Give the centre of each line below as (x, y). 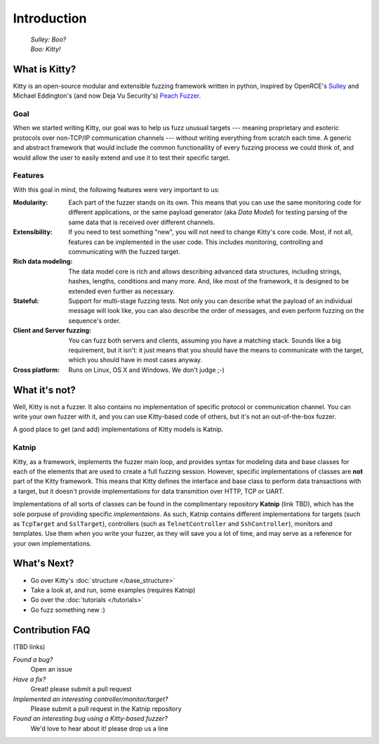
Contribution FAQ (52, 630)
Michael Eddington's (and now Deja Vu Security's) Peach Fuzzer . (107, 96)
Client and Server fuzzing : (52, 331)
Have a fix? (29, 679)
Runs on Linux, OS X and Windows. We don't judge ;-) (146, 370)
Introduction (50, 18)
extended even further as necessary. (122, 291)
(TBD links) (29, 646)
